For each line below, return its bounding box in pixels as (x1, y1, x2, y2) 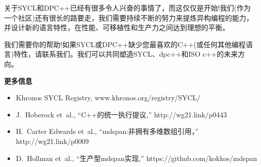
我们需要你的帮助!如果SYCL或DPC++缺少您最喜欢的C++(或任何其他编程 (4, 39, 246, 49)
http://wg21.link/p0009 (16, 135, 89, 146)
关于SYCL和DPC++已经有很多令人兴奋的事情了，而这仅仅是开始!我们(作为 (4, 3, 251, 13)
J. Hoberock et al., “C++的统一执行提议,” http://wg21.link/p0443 (16, 109, 227, 119)
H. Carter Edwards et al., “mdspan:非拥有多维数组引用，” (16, 126, 199, 136)
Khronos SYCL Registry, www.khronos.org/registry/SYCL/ (16, 92, 201, 103)
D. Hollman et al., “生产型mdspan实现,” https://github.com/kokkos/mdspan (16, 152, 257, 163)
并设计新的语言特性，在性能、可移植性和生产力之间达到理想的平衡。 (4, 22, 229, 33)
